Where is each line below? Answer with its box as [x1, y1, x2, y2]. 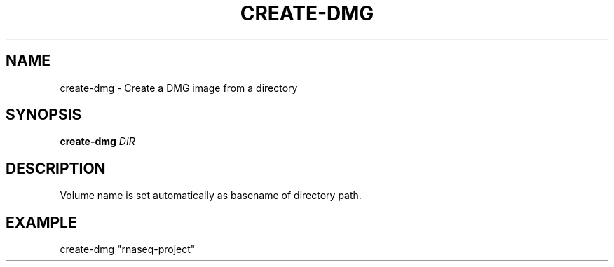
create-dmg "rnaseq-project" [60, 243, 196, 256]
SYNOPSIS [6, 106, 82, 124]
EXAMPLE [6, 213, 77, 231]
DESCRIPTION [6, 159, 106, 177]
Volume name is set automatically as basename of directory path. [60, 189, 362, 202]
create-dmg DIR [60, 135, 135, 148]
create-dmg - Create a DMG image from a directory [60, 81, 298, 94]
